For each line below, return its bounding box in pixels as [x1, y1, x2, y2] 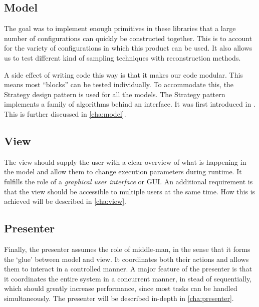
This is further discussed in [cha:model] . [4, 108, 126, 119]
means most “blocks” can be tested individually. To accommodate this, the [4, 79, 234, 90]
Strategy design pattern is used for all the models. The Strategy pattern [4, 89, 225, 99]
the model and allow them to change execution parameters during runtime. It [4, 166, 242, 177]
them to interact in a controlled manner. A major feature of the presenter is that [4, 263, 252, 274]
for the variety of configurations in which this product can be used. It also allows [4, 43, 252, 53]
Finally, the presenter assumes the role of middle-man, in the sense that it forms [4, 243, 250, 254]
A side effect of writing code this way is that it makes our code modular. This [4, 69, 243, 80]
